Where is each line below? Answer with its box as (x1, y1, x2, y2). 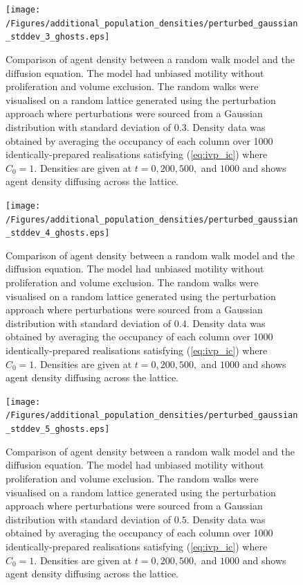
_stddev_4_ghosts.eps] (6, 228, 110, 238)
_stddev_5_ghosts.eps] (6, 424, 110, 435)
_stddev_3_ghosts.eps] (6, 32, 110, 42)
